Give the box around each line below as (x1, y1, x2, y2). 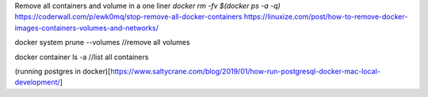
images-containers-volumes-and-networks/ (14, 23, 159, 32)
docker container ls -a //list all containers (14, 52, 149, 62)
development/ (14, 77, 60, 87)
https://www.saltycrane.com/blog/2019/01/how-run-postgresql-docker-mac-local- (109, 66, 380, 76)
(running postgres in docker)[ (14, 66, 111, 76)
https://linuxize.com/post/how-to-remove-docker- (243, 12, 408, 21)
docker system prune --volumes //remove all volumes (14, 38, 190, 47)
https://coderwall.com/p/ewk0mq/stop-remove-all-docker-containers (14, 12, 243, 21)
